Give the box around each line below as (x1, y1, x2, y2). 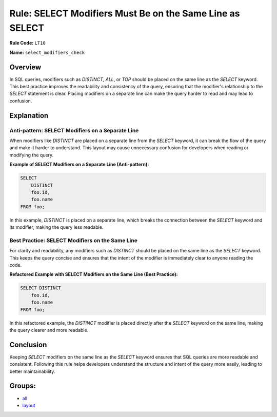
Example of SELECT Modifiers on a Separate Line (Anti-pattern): (9, 162, 149, 168)
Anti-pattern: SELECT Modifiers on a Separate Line (9, 127, 139, 134)
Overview (9, 63, 42, 71)
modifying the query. (9, 152, 54, 158)
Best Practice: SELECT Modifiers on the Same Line (9, 236, 138, 244)
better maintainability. (9, 368, 55, 374)
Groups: (9, 382, 36, 390)
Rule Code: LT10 (9, 40, 46, 46)
